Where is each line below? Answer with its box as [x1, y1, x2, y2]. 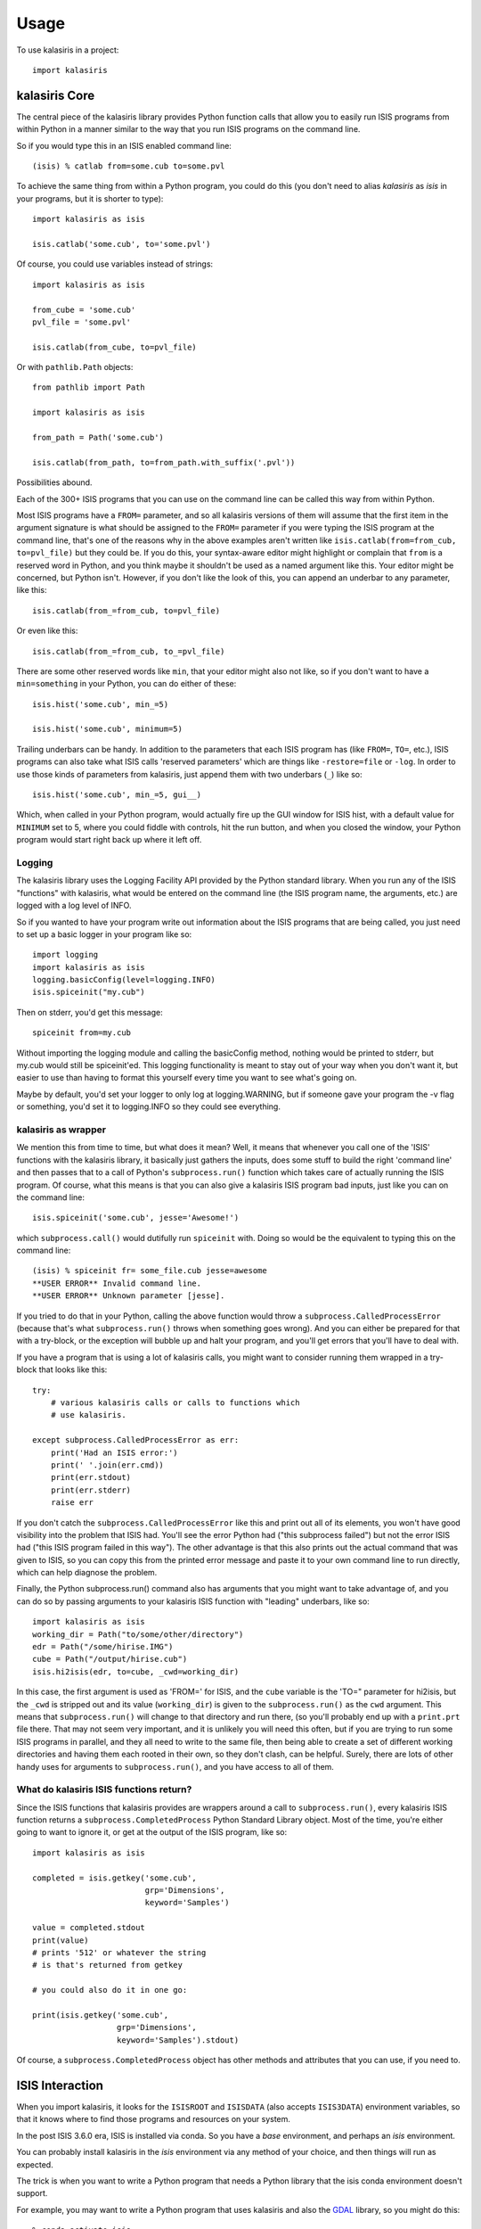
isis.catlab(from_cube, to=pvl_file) [32, 341, 198, 352]
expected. [16, 2159, 53, 2170]
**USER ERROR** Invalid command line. [32, 1278, 202, 1288]
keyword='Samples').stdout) [116, 2035, 240, 2045]
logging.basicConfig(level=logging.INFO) [32, 975, 216, 985]
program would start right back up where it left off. [16, 835, 202, 845]
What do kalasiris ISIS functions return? [16, 1783, 192, 1796]
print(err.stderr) [50, 1485, 132, 1495]
